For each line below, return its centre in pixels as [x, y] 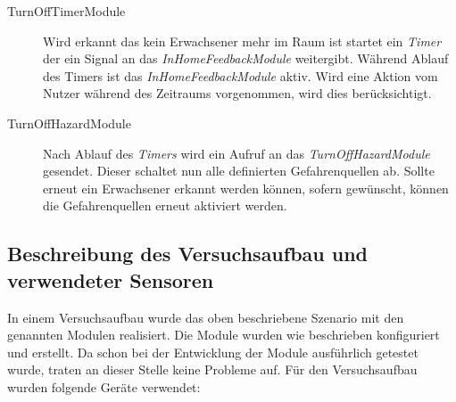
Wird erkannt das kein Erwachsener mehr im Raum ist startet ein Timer [242, 41]
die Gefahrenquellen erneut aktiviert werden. [165, 205]
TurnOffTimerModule [66, 11]
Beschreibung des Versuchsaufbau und [188, 254]
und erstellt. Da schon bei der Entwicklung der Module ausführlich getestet [213, 352]
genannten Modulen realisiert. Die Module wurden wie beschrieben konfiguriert [224, 335]
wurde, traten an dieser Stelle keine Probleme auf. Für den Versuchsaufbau [212, 369]
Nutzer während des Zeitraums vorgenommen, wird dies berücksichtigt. [237, 93]
